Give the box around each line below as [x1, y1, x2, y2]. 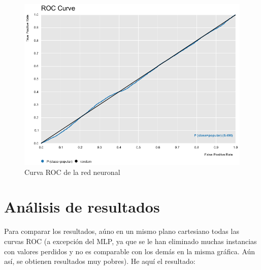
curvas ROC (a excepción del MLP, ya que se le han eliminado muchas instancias [4, 235, 257, 246]
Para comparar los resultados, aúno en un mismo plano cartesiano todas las [4, 226, 239, 236]
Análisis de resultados [4, 196, 160, 217]
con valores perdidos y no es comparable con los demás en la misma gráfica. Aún [4, 246, 255, 256]
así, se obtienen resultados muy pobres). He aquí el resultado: [4, 256, 195, 266]
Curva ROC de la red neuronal [24, 166, 120, 177]
